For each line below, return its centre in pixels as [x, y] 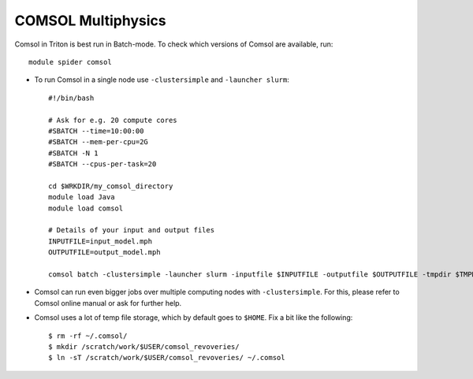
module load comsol [86, 208]
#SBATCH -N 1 [73, 153]
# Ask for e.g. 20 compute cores [113, 120]
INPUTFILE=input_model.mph [101, 241]
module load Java [82, 197]
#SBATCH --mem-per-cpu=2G [99, 142]
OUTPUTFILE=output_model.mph [104, 253]
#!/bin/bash [71, 98]
